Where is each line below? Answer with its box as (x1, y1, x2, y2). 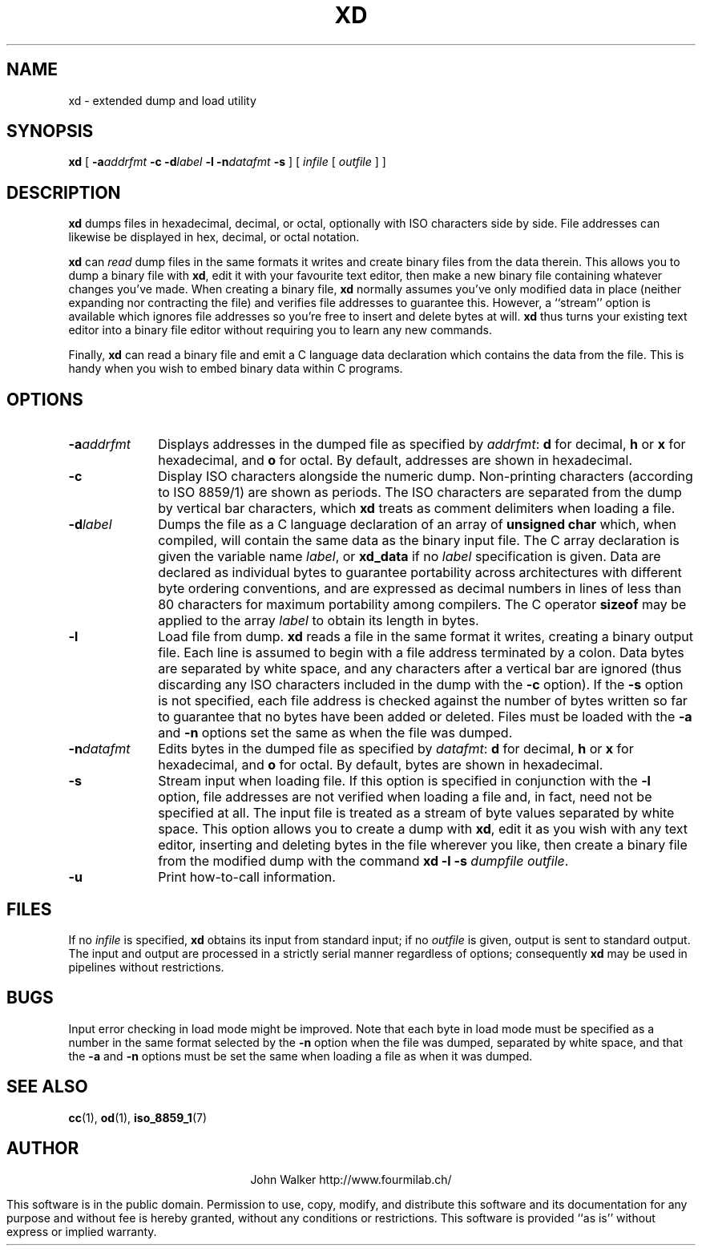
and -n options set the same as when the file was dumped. (158, 725, 513, 741)
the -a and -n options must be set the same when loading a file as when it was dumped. (68, 1048, 533, 1063)
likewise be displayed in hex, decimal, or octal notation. (68, 230, 360, 244)
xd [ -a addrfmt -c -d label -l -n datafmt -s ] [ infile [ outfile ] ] (68, 155, 386, 169)
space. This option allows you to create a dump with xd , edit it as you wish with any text (158, 821, 688, 838)
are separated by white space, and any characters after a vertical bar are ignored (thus (158, 660, 682, 677)
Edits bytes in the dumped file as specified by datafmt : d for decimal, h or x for (158, 741, 634, 757)
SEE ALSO (6, 1076, 88, 1097)
